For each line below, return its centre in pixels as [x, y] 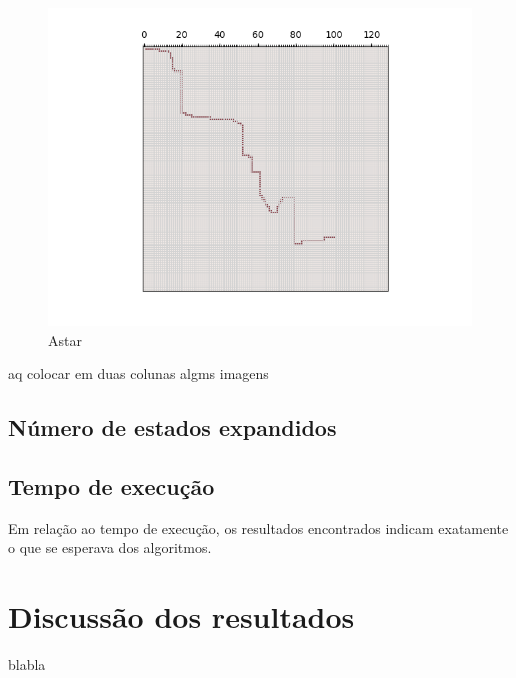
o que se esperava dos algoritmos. [110, 547]
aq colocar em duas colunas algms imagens [138, 373]
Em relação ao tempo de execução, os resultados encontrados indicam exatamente [258, 527]
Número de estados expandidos [172, 427]
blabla [27, 664]
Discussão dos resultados [181, 616]
